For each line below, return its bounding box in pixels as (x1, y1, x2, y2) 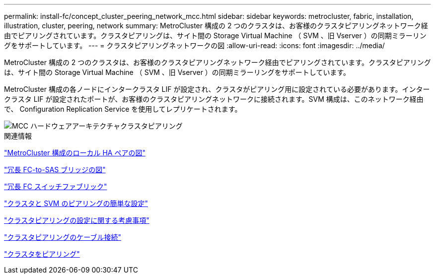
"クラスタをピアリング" (4, 250, 80, 258)
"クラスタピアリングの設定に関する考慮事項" (4, 216, 149, 224)
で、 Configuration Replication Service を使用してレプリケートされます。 (4, 105, 242, 113)
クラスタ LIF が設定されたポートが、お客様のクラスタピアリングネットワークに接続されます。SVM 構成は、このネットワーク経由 (4, 95, 424, 103)
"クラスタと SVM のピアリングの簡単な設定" (4, 199, 148, 208)
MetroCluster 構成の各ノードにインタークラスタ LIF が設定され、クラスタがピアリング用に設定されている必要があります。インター (4, 85, 430, 93)
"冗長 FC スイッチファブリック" (4, 182, 107, 191)
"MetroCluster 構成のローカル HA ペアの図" (4, 148, 145, 157)
